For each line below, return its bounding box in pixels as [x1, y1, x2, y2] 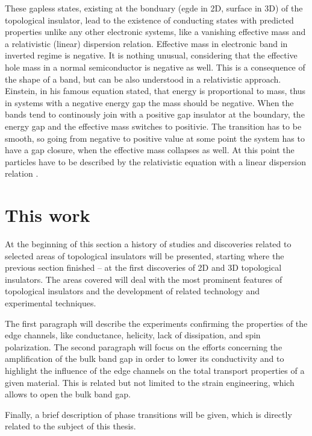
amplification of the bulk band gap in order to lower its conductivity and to [5, 352, 284, 365]
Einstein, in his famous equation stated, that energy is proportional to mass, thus [5, 84, 306, 97]
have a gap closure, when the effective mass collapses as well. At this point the [5, 144, 295, 156]
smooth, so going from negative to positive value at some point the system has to [5, 131, 305, 144]
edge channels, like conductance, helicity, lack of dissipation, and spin [5, 329, 261, 341]
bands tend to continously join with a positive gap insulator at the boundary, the [5, 108, 305, 121]
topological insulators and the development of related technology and [5, 285, 260, 297]
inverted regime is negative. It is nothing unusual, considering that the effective [5, 49, 298, 62]
